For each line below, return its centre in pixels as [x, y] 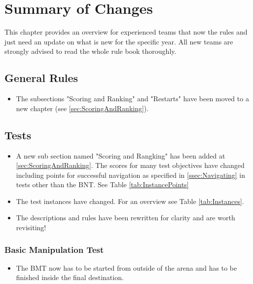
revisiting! [31, 227]
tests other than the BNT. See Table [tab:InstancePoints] [102, 184]
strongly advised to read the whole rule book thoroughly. [90, 51]
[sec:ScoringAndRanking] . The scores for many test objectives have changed [130, 165]
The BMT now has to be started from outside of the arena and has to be [126, 267]
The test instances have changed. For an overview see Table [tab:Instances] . [130, 201]
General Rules [41, 78]
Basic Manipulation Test [54, 249]
